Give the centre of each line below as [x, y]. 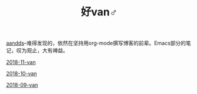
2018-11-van [21, 62]
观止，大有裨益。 [47, 51]
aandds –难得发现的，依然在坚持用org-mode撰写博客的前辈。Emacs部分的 [96, 43]
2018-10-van [22, 73]
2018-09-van [22, 85]
